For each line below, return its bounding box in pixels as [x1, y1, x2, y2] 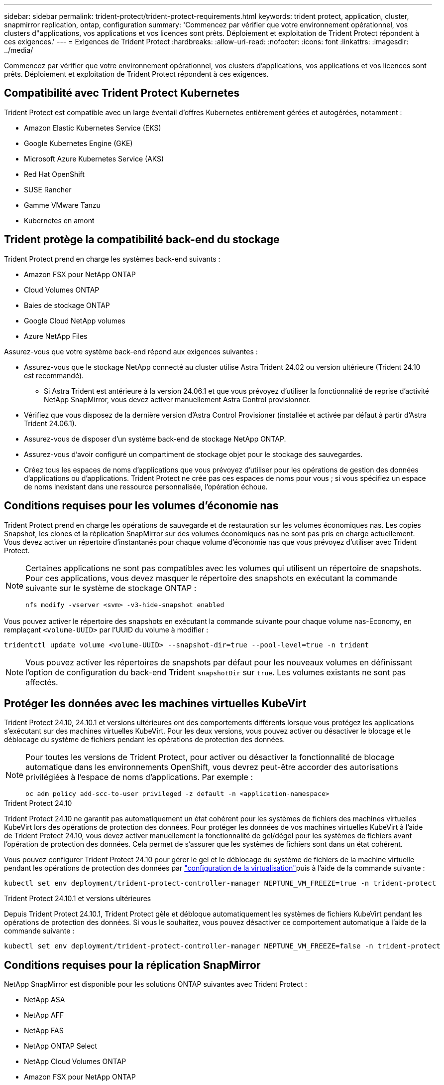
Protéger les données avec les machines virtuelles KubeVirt [4, 697, 307, 710]
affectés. [25, 677, 58, 687]
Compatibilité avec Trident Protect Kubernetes [4, 87, 240, 100]
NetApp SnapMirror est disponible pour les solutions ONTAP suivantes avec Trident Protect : [4, 980, 307, 989]
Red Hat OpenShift [24, 169, 85, 178]
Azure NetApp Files [24, 331, 88, 340]
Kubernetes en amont [24, 216, 95, 225]
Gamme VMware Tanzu [24, 200, 101, 209]
